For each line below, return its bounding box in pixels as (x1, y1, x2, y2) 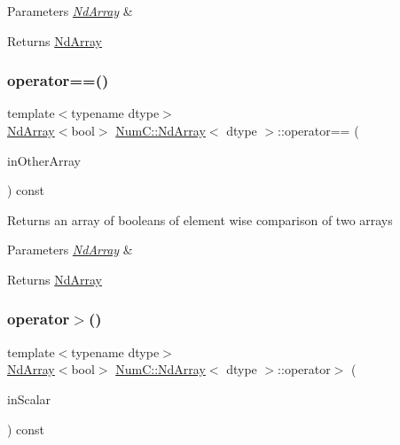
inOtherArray (7, 151, 81, 169)
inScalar (7, 389, 51, 408)
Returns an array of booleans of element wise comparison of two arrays (7, 210, 393, 229)
